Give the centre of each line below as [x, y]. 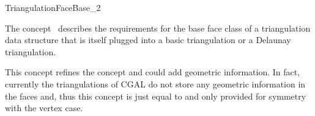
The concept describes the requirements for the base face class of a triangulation [158, 28]
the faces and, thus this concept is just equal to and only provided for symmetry [156, 96]
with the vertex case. [44, 108]
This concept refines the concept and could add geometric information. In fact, [153, 72]
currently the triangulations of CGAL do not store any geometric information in [155, 84]
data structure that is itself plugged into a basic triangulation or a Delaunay [148, 40]
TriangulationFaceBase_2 [53, 7]
